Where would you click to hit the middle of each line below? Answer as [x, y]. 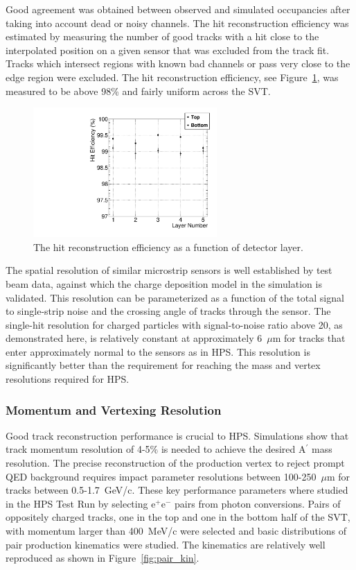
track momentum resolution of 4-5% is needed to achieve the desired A [156, 449]
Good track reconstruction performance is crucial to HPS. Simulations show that [177, 435]
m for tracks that [309, 338]
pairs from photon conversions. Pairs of [258, 503]
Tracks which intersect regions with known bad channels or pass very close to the [178, 63]
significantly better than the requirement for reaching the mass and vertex [163, 365]
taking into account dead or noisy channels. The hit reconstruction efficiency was [177, 23]
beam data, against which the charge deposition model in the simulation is [164, 283]
